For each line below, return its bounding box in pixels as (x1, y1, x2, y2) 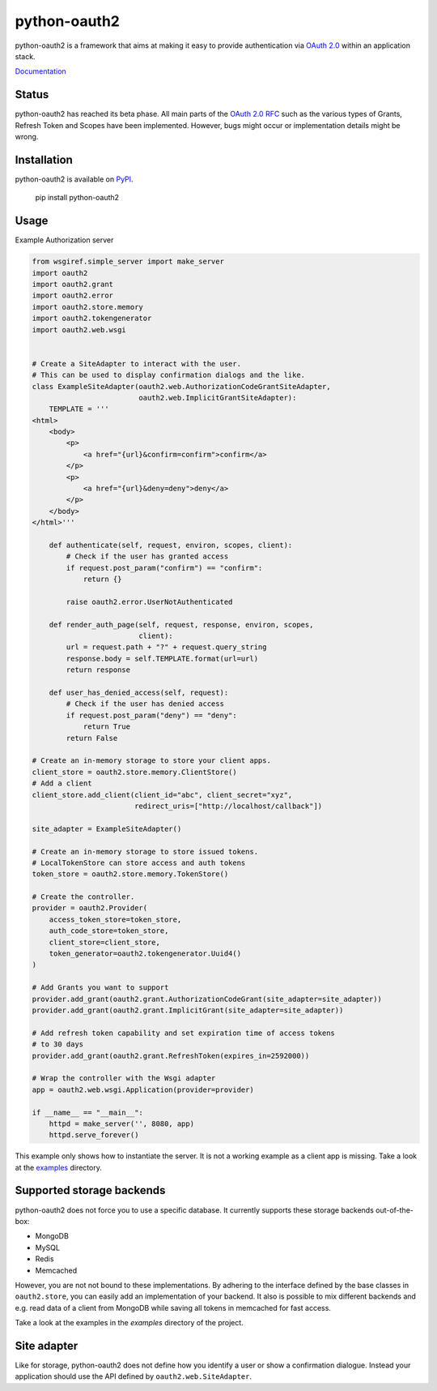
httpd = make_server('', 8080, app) (49, 1119, 194, 1128)
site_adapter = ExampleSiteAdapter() (32, 824, 182, 833)
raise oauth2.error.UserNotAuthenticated (66, 597, 233, 606)
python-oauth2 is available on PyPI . (15, 174, 134, 184)
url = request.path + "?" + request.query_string (66, 643, 267, 652)
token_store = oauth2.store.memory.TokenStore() (32, 870, 229, 879)
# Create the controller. (32, 892, 135, 901)
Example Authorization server (15, 235, 114, 245)
